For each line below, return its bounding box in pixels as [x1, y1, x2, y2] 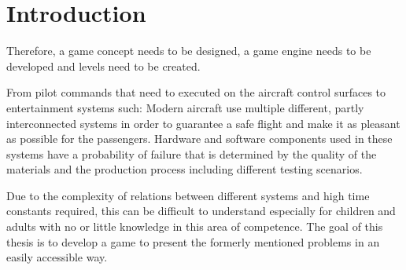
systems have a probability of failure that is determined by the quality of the [6, 145, 377, 162]
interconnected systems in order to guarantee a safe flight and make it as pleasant [6, 115, 400, 131]
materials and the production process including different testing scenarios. [6, 161, 363, 177]
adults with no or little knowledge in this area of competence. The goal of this [6, 218, 383, 235]
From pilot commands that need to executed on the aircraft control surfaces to [6, 84, 386, 100]
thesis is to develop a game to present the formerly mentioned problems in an [6, 233, 380, 250]
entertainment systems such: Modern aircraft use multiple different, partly [6, 99, 364, 115]
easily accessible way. [6, 249, 108, 265]
